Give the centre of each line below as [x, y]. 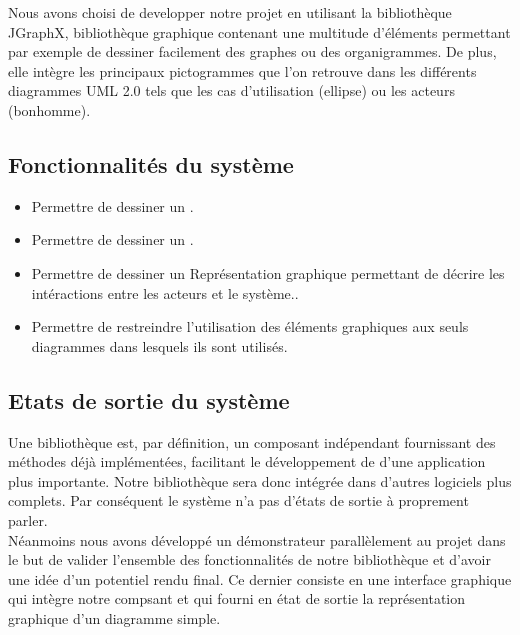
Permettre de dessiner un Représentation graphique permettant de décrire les [268, 272]
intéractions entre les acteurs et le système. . [165, 292]
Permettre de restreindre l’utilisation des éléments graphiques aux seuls [250, 326]
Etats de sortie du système [149, 399]
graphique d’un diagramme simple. [114, 617]
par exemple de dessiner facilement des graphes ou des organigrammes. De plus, [252, 51]
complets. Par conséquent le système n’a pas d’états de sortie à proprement [238, 500]
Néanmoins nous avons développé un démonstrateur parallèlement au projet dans [257, 539]
